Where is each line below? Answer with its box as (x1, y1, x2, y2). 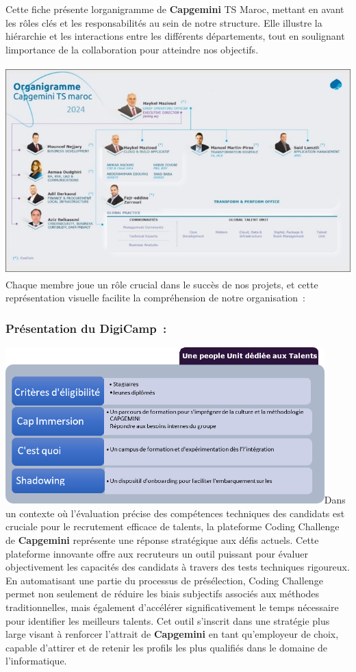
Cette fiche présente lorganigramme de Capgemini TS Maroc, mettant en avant (5, 2, 344, 16)
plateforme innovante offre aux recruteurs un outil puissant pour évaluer (5, 546, 308, 560)
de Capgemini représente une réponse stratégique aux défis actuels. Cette (5, 533, 319, 547)
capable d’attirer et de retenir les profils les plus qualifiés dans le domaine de (5, 640, 328, 654)
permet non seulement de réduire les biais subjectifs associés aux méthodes (5, 586, 320, 601)
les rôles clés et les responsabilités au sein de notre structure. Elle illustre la (5, 15, 322, 29)
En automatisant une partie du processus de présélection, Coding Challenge (5, 573, 323, 587)
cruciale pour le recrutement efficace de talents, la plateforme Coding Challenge (5, 519, 340, 534)
